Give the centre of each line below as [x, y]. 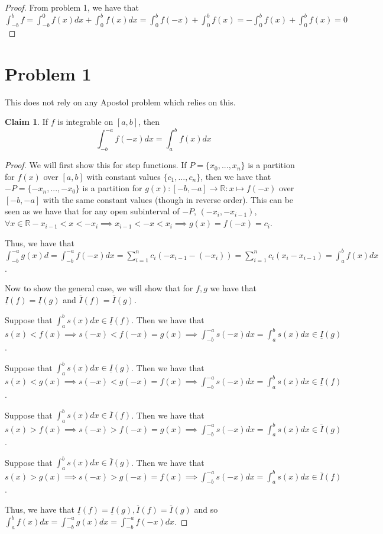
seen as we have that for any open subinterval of [92, 211]
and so [206, 509]
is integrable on [85, 122]
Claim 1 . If [27, 122]
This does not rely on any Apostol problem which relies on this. [120, 102]
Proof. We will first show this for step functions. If [96, 165]
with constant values [124, 176]
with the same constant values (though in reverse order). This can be [168, 199]
